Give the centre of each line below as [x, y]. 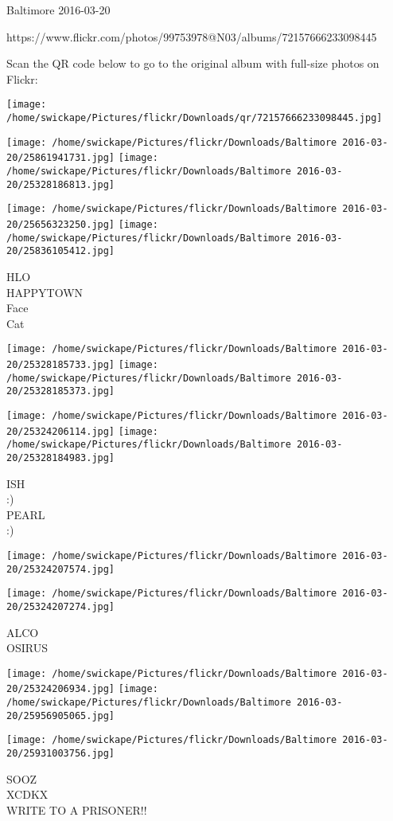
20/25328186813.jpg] [61, 184]
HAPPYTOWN [45, 292]
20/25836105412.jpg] [61, 251]
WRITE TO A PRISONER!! [77, 809]
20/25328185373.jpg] [61, 391]
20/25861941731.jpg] [61, 158]
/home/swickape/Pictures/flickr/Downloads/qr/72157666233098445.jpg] [195, 118]
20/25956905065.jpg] [61, 715]
